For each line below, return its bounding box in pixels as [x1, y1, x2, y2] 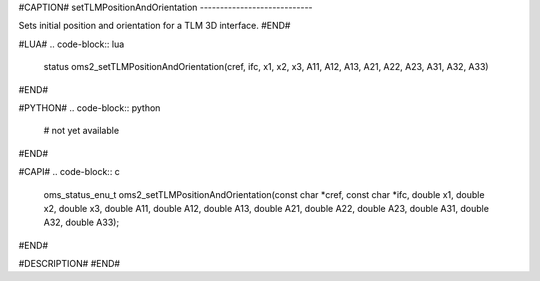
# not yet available [43, 125, 120, 137]
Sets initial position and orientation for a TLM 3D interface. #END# [18, 20, 291, 32]
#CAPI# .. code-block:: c [18, 166, 120, 178]
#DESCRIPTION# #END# [18, 258, 120, 270]
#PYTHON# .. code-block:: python [18, 101, 161, 114]
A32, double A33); [43, 216, 120, 229]
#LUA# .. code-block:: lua [18, 38, 125, 50]
